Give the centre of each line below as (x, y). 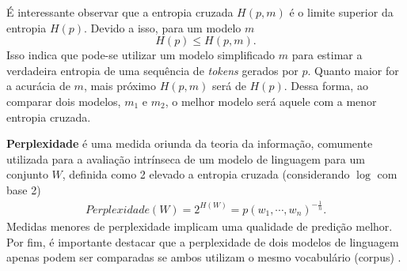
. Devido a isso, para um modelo (163, 27)
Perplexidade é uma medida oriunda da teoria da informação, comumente (190, 143)
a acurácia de (38, 86)
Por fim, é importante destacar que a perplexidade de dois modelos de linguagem (203, 241)
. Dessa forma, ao (326, 86)
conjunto (27, 174)
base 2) (24, 189)
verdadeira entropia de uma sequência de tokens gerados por (152, 70)
